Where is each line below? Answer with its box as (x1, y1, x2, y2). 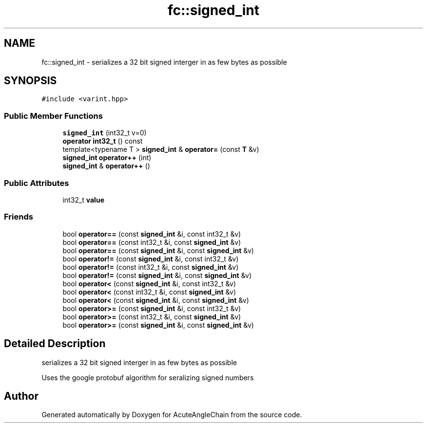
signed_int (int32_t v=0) (62, 129, 147, 137)
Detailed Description (4, 337, 106, 350)
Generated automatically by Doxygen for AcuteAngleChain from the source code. (41, 410, 302, 419)
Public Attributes (4, 178, 69, 188)
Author (4, 390, 39, 402)
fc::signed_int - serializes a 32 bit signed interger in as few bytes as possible (41, 57, 287, 66)
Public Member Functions (4, 111, 103, 121)
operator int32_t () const (62, 137, 143, 146)
